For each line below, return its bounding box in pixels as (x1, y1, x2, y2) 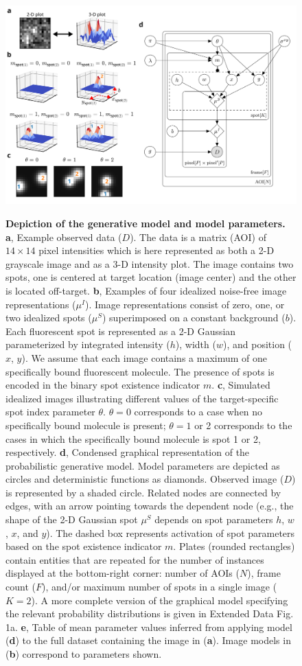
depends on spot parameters (154, 512, 273, 527)
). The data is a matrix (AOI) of (130, 229, 266, 244)
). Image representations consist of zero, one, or (85, 297, 285, 311)
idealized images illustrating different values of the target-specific (5, 391, 279, 405)
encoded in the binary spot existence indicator (5, 378, 200, 392)
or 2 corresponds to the (194, 417, 292, 432)
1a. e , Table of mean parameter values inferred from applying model (5, 619, 292, 634)
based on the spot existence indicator (5, 539, 162, 553)
